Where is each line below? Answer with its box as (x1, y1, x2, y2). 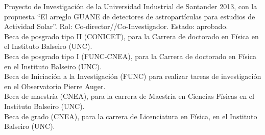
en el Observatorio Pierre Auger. (4, 80, 106, 91)
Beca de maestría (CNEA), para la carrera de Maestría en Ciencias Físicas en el (4, 91, 254, 101)
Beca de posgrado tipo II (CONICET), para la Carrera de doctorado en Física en (4, 31, 259, 41)
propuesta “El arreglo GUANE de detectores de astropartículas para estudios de (4, 11, 255, 21)
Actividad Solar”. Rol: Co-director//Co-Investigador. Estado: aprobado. (4, 21, 228, 32)
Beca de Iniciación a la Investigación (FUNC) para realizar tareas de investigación (4, 71, 261, 82)
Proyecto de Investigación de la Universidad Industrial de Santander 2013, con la (4, 1, 257, 11)
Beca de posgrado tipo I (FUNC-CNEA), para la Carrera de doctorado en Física (4, 50, 256, 61)
